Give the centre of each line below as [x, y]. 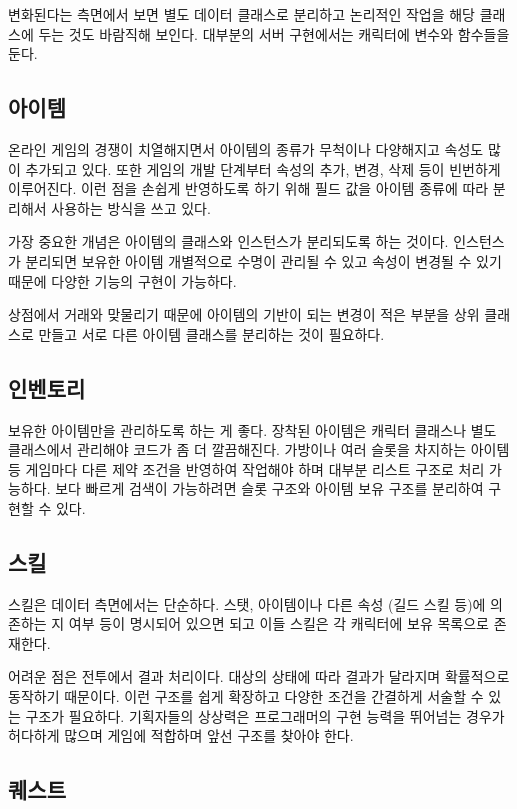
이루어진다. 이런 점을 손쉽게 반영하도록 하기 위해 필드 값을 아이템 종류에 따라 [248, 188]
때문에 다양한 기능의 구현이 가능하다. [122, 280]
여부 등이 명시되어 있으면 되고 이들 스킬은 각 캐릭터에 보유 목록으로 [278, 623]
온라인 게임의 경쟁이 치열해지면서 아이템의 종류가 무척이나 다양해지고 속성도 [246, 148]
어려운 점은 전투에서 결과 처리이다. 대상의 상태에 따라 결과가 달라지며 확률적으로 [259, 676]
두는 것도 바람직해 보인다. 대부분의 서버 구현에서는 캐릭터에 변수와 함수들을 [274, 33]
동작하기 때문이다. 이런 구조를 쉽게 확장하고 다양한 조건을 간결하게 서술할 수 [246, 696]
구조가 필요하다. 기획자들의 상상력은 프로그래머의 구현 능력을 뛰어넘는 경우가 [265, 715]
